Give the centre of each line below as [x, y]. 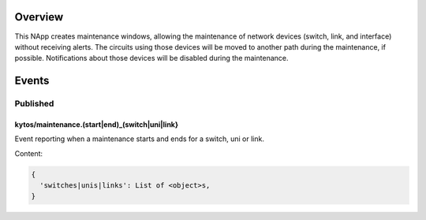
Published [34, 104]
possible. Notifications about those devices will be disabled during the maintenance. [151, 58]
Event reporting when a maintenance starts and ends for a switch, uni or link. [139, 139]
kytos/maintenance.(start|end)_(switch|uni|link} [97, 124]
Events [32, 81]
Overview [39, 17]
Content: [29, 153]
